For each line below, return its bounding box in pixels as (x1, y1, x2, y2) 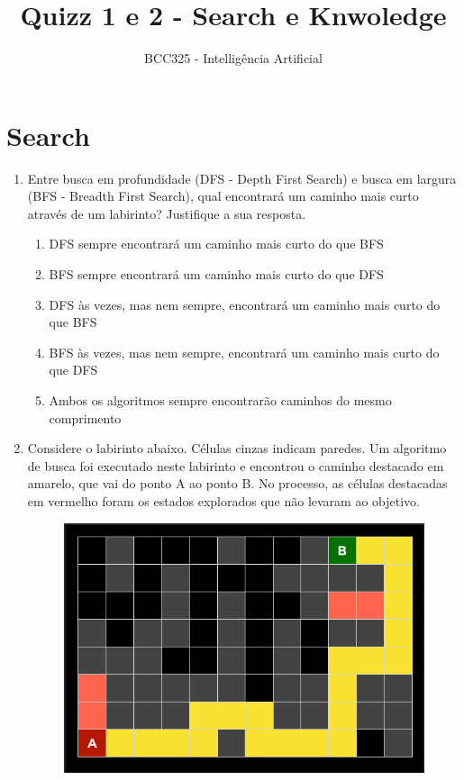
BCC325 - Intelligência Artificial (144, 49, 323, 68)
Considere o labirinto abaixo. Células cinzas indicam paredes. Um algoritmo (27, 439, 447, 458)
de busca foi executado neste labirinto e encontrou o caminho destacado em (27, 456, 444, 475)
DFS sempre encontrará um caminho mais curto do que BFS (49, 234, 384, 253)
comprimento (49, 408, 122, 427)
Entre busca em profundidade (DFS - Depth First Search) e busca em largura (27, 168, 457, 187)
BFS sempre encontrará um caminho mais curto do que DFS (49, 265, 384, 284)
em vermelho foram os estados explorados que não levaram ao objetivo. (27, 491, 420, 510)
